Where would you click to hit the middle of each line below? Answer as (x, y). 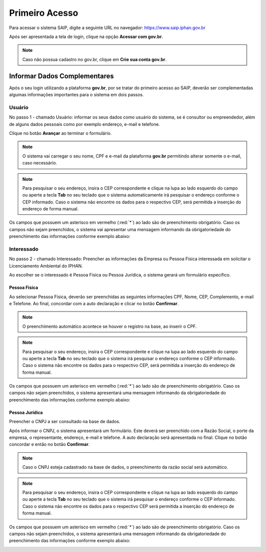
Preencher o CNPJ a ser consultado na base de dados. (65, 422)
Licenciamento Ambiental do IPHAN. (46, 266)
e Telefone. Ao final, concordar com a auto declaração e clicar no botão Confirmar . (94, 303)
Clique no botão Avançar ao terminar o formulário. (60, 133)
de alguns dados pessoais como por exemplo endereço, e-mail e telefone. (84, 124)
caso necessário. (40, 163)
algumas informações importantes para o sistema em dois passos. (76, 95)
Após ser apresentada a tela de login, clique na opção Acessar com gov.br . (86, 37)
